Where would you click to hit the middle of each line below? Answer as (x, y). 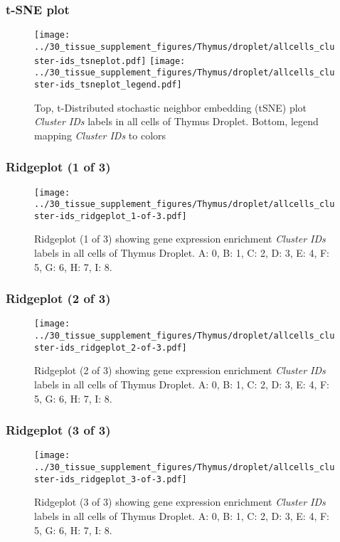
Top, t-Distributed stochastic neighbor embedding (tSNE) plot (171, 107)
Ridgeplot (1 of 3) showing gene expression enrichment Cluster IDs (180, 239)
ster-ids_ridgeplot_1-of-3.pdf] (111, 216)
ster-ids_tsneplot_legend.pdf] (108, 84)
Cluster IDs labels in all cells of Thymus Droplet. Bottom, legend (176, 121)
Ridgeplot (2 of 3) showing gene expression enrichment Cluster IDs (180, 370)
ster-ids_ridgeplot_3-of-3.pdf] (111, 479)
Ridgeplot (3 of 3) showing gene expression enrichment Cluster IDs (180, 502)
